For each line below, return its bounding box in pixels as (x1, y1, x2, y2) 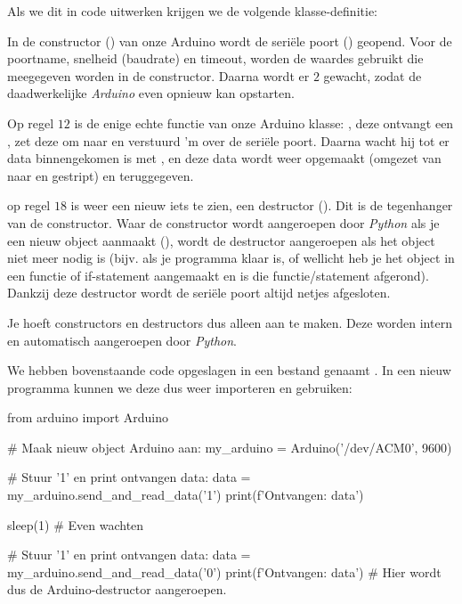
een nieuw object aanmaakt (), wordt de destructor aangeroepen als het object (7, 231, 435, 249)
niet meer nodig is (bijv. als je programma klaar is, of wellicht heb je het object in (7, 249, 455, 267)
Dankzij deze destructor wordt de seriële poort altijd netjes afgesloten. (7, 283, 391, 302)
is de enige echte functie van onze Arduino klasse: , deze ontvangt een (74, 113, 454, 132)
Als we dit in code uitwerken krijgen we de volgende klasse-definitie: (7, 2, 377, 20)
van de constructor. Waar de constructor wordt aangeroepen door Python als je (7, 213, 440, 232)
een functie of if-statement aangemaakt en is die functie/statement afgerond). (7, 265, 429, 284)
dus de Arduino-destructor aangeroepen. (7, 580, 227, 599)
